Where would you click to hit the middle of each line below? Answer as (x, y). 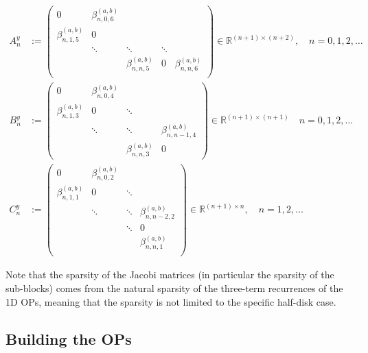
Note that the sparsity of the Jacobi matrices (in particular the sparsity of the (170, 275)
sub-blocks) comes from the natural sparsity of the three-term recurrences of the (174, 288)
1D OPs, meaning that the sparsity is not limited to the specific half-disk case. (171, 301)
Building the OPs (69, 338)
